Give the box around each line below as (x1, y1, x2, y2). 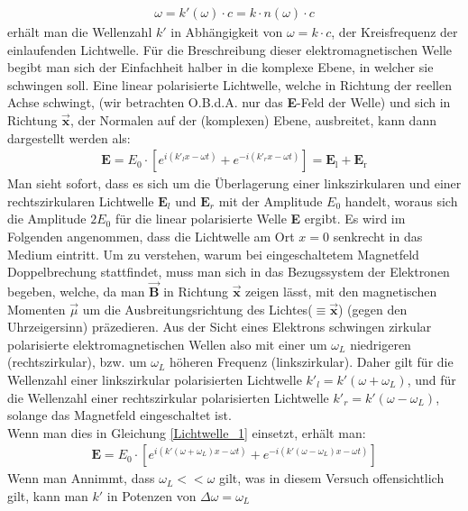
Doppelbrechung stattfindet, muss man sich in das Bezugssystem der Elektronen (7, 262, 450, 281)
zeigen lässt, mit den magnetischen (245, 282, 437, 300)
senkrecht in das (333, 227, 423, 245)
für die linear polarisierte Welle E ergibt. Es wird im (115, 209, 406, 228)
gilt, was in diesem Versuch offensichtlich (219, 469, 445, 488)
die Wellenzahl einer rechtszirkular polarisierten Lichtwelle (7, 388, 329, 406)
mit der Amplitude (218, 191, 323, 210)
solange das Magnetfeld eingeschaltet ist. (7, 406, 232, 424)
